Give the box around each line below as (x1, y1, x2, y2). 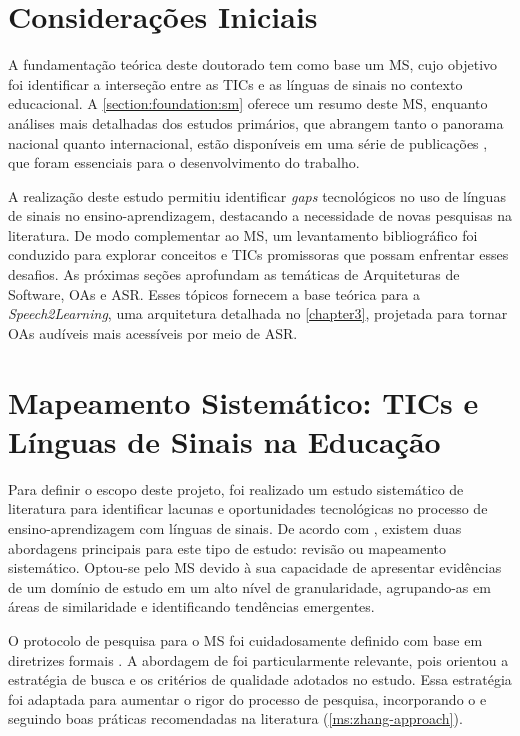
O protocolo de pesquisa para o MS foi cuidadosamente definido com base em (8, 629, 483, 650)
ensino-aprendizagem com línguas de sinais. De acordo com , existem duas (8, 517, 462, 538)
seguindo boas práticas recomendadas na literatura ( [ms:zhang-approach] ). (8, 708, 463, 729)
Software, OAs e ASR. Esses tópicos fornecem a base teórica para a (8, 283, 420, 304)
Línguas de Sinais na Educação (8, 420, 441, 461)
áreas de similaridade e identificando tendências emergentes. (8, 596, 375, 617)
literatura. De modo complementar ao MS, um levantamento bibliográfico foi (8, 224, 478, 245)
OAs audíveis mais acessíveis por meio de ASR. (8, 322, 298, 343)
